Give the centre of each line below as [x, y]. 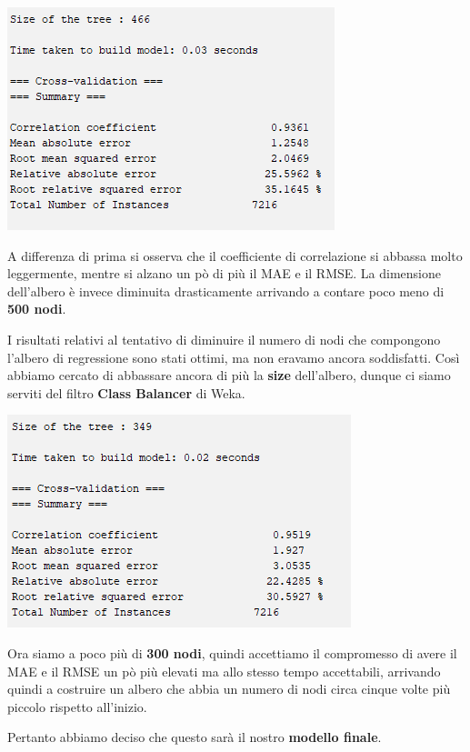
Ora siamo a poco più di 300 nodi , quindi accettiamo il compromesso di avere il [232, 652]
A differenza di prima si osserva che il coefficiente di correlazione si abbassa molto [235, 255]
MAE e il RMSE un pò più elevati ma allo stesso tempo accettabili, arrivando [224, 671]
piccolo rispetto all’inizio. [77, 706]
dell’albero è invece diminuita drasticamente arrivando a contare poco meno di [226, 291]
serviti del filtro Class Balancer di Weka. [126, 392]
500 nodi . [37, 309]
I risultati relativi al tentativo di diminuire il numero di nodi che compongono [224, 339]
